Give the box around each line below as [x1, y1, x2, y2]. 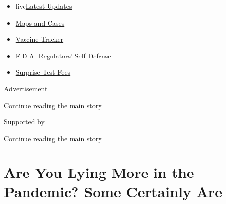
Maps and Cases [15, 17, 65, 28]
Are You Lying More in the [4, 162, 194, 182]
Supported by [4, 117, 45, 127]
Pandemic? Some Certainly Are [4, 181, 222, 201]
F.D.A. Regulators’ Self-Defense [15, 50, 111, 60]
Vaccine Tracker [15, 34, 64, 44]
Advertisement [4, 83, 48, 93]
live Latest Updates [15, 1, 72, 11]
